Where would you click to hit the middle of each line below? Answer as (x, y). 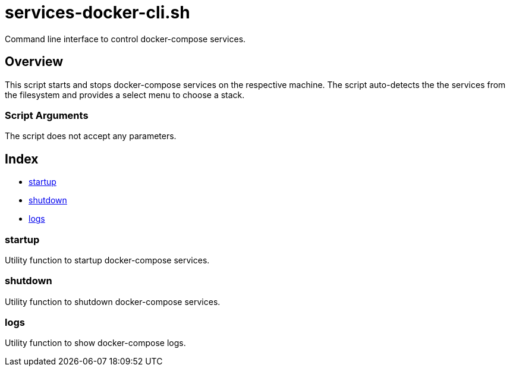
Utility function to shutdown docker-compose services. (113, 301)
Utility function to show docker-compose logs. (95, 343)
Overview (34, 62)
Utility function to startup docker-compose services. (107, 260)
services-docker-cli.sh (97, 12)
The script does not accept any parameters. (91, 136)
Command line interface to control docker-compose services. (125, 39)
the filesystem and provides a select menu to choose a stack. (125, 95)
